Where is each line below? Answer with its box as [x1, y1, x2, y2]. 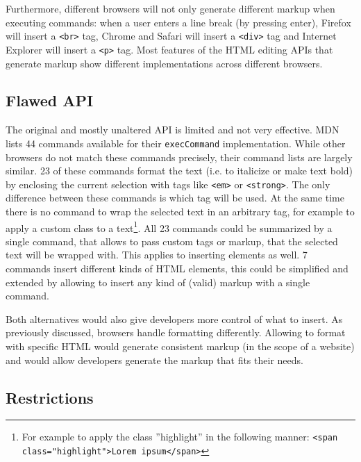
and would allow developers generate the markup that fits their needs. [6, 352, 303, 367]
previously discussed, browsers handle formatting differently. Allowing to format [6, 325, 346, 340]
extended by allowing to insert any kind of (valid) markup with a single [6, 274, 310, 289]
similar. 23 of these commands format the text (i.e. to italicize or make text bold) [6, 163, 353, 178]
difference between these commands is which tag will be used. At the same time [6, 190, 344, 205]
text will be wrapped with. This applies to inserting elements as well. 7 [6, 247, 308, 262]
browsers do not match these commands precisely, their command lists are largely [6, 149, 353, 164]
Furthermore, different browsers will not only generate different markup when [6, 1, 335, 15]
